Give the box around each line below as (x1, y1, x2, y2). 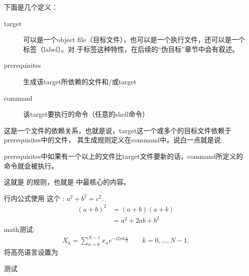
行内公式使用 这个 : (4, 193, 65, 203)
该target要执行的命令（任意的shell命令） (23, 109, 149, 119)
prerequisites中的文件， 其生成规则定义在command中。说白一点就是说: (4, 135, 223, 145)
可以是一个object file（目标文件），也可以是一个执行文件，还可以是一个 (23, 34, 245, 45)
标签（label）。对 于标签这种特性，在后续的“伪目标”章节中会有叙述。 (23, 44, 239, 54)
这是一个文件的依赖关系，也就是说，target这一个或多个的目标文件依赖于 (4, 125, 232, 135)
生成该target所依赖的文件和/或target (23, 76, 137, 86)
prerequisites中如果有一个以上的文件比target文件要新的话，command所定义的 (4, 151, 243, 161)
